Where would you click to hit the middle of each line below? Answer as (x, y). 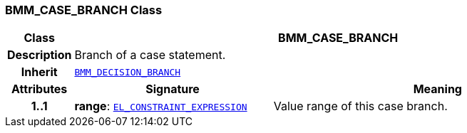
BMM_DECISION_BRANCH (128, 72)
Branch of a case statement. (150, 55)
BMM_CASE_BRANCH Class (84, 10)
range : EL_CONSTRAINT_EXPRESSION (161, 106)
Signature (173, 89)
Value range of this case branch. (360, 106)
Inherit (39, 72)
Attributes (40, 89)
